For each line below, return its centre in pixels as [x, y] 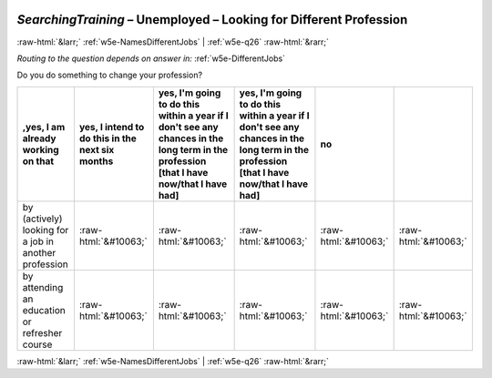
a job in [38, 241]
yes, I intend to [112, 127]
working [41, 149]
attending [43, 287]
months [96, 161]
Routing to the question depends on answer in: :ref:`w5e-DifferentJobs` [151, 58]
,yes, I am [44, 127]
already [39, 138]
